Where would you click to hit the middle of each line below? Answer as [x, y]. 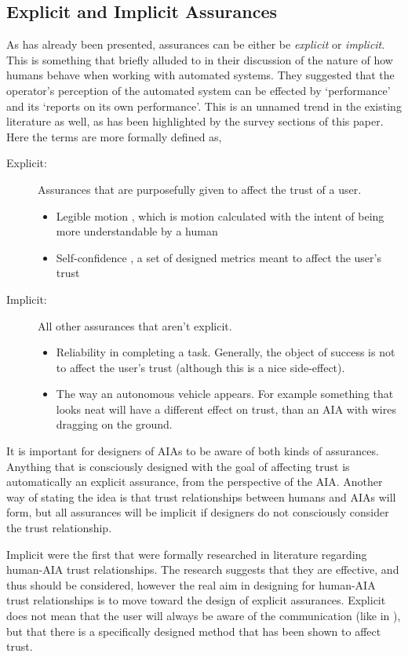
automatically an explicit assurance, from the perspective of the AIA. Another [195, 482]
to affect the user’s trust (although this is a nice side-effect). [200, 367]
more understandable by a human [137, 231]
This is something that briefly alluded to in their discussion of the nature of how [200, 59]
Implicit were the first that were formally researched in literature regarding [187, 554]
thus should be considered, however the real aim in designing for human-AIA [191, 584]
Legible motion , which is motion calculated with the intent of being [220, 215]
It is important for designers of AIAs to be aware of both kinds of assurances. [193, 451]
